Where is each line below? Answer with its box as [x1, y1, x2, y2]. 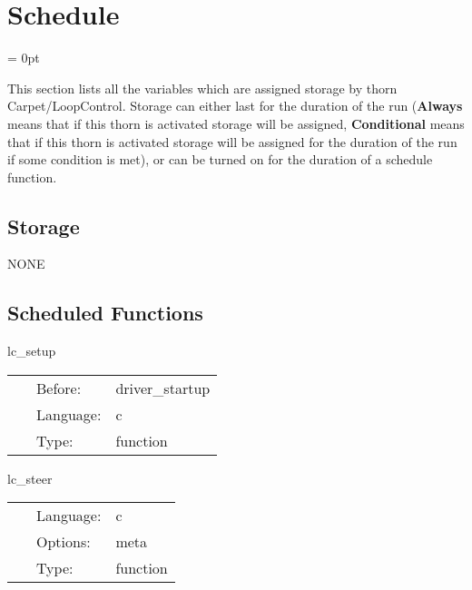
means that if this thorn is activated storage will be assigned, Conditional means [7, 113, 465, 133]
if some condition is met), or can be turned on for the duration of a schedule [7, 150, 433, 169]
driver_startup [115, 377, 211, 398]
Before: [36, 377, 82, 398]
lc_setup [7, 341, 56, 360]
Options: [36, 531, 91, 553]
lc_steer [7, 468, 53, 487]
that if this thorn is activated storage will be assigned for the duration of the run [7, 132, 457, 151]
